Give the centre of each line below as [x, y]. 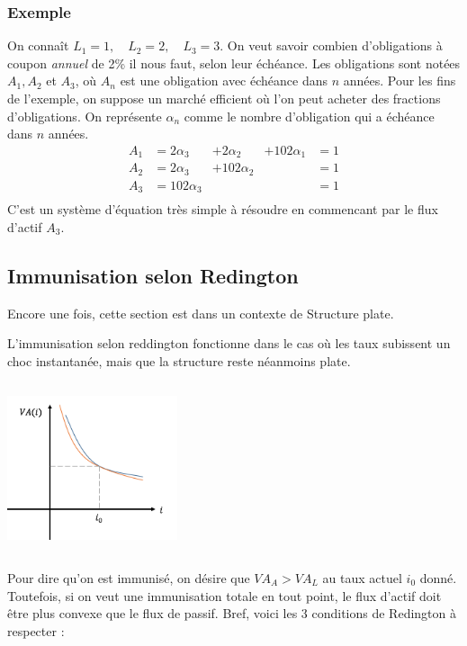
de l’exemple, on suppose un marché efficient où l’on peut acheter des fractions [224, 98]
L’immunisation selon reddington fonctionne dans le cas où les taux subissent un [229, 343]
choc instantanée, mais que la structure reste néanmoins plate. [179, 360]
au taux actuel [362, 578]
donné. [438, 578]
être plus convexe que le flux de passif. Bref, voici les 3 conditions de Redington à [232, 613]
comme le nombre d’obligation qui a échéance [309, 116]
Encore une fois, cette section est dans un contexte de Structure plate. [201, 313]
